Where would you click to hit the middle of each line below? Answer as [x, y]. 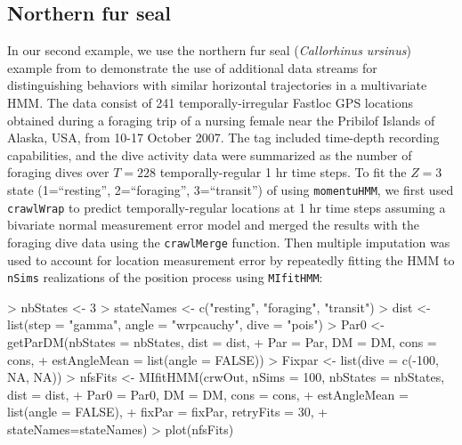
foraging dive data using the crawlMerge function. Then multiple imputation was [229, 242]
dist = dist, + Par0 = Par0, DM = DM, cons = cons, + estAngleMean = [208, 394]
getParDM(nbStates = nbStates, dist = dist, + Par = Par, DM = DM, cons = [222, 341]
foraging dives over [58, 172]
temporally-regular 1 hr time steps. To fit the [283, 172]
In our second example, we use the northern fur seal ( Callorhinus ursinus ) [209, 50]
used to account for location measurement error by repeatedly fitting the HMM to [231, 259]
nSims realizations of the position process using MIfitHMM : [165, 277]
